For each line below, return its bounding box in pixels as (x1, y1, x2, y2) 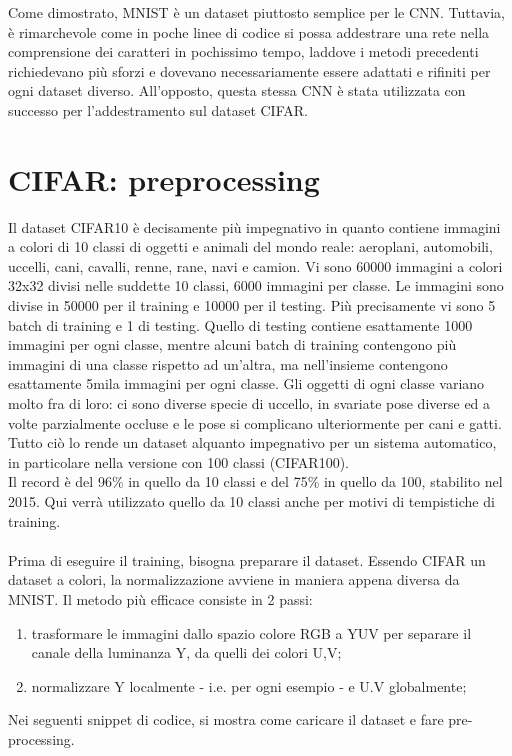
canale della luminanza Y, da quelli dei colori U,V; (31, 642, 342, 663)
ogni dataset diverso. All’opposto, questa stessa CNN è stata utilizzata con (8, 80, 466, 101)
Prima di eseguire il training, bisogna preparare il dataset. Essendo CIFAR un (8, 549, 486, 570)
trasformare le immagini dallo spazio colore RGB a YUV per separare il (31, 622, 472, 643)
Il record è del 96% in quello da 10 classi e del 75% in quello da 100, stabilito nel (8, 471, 503, 492)
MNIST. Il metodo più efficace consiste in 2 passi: (8, 588, 313, 609)
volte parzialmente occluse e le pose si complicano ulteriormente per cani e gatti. (8, 412, 502, 433)
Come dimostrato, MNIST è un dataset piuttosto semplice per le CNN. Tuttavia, (8, 2, 505, 22)
